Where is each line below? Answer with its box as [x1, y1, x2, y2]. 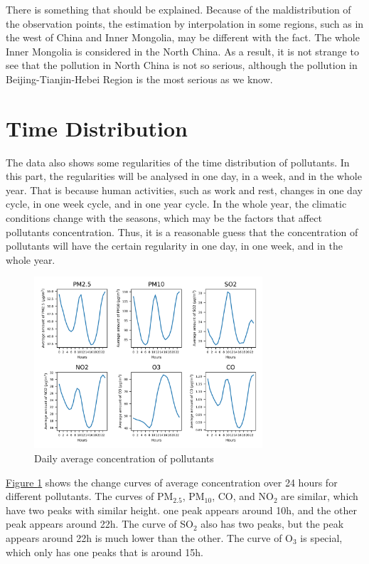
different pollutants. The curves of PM [6, 489, 173, 504]
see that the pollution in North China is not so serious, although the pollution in [6, 58, 358, 73]
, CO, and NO [212, 489, 274, 504]
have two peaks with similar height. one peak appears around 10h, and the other [6, 502, 357, 517]
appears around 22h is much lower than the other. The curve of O [6, 530, 294, 545]
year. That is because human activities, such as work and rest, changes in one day [6, 182, 363, 197]
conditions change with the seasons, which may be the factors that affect [6, 211, 322, 225]
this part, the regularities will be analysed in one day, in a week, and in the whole [6, 169, 362, 183]
